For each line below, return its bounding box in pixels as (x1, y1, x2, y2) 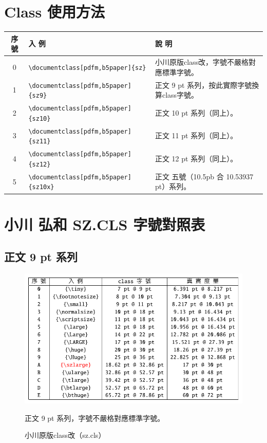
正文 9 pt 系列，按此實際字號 (155, 79, 252, 90)
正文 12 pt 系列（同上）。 (155, 153, 238, 164)
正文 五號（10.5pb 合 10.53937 (155, 171, 254, 181)
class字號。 (162, 89, 199, 100)
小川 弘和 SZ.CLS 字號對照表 (4, 213, 205, 234)
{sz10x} (28, 183, 54, 191)
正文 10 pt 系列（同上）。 (155, 107, 238, 118)
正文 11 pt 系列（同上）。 (155, 130, 238, 141)
